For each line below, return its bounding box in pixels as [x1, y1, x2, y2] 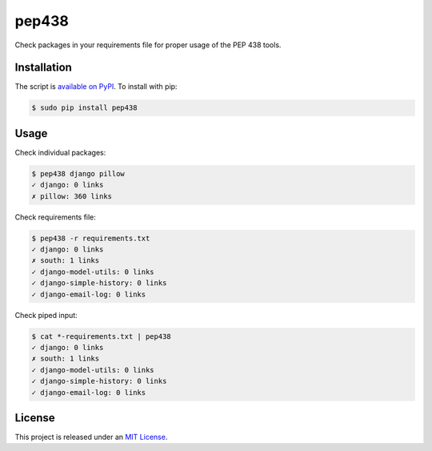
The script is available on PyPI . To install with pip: [14, 82, 178, 91]
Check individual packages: [14, 147, 106, 157]
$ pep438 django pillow [31, 169, 126, 178]
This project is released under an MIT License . [14, 433, 168, 442]
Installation [14, 61, 72, 74]
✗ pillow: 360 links [31, 191, 112, 200]
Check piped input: [14, 310, 78, 320]
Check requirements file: [14, 212, 96, 222]
